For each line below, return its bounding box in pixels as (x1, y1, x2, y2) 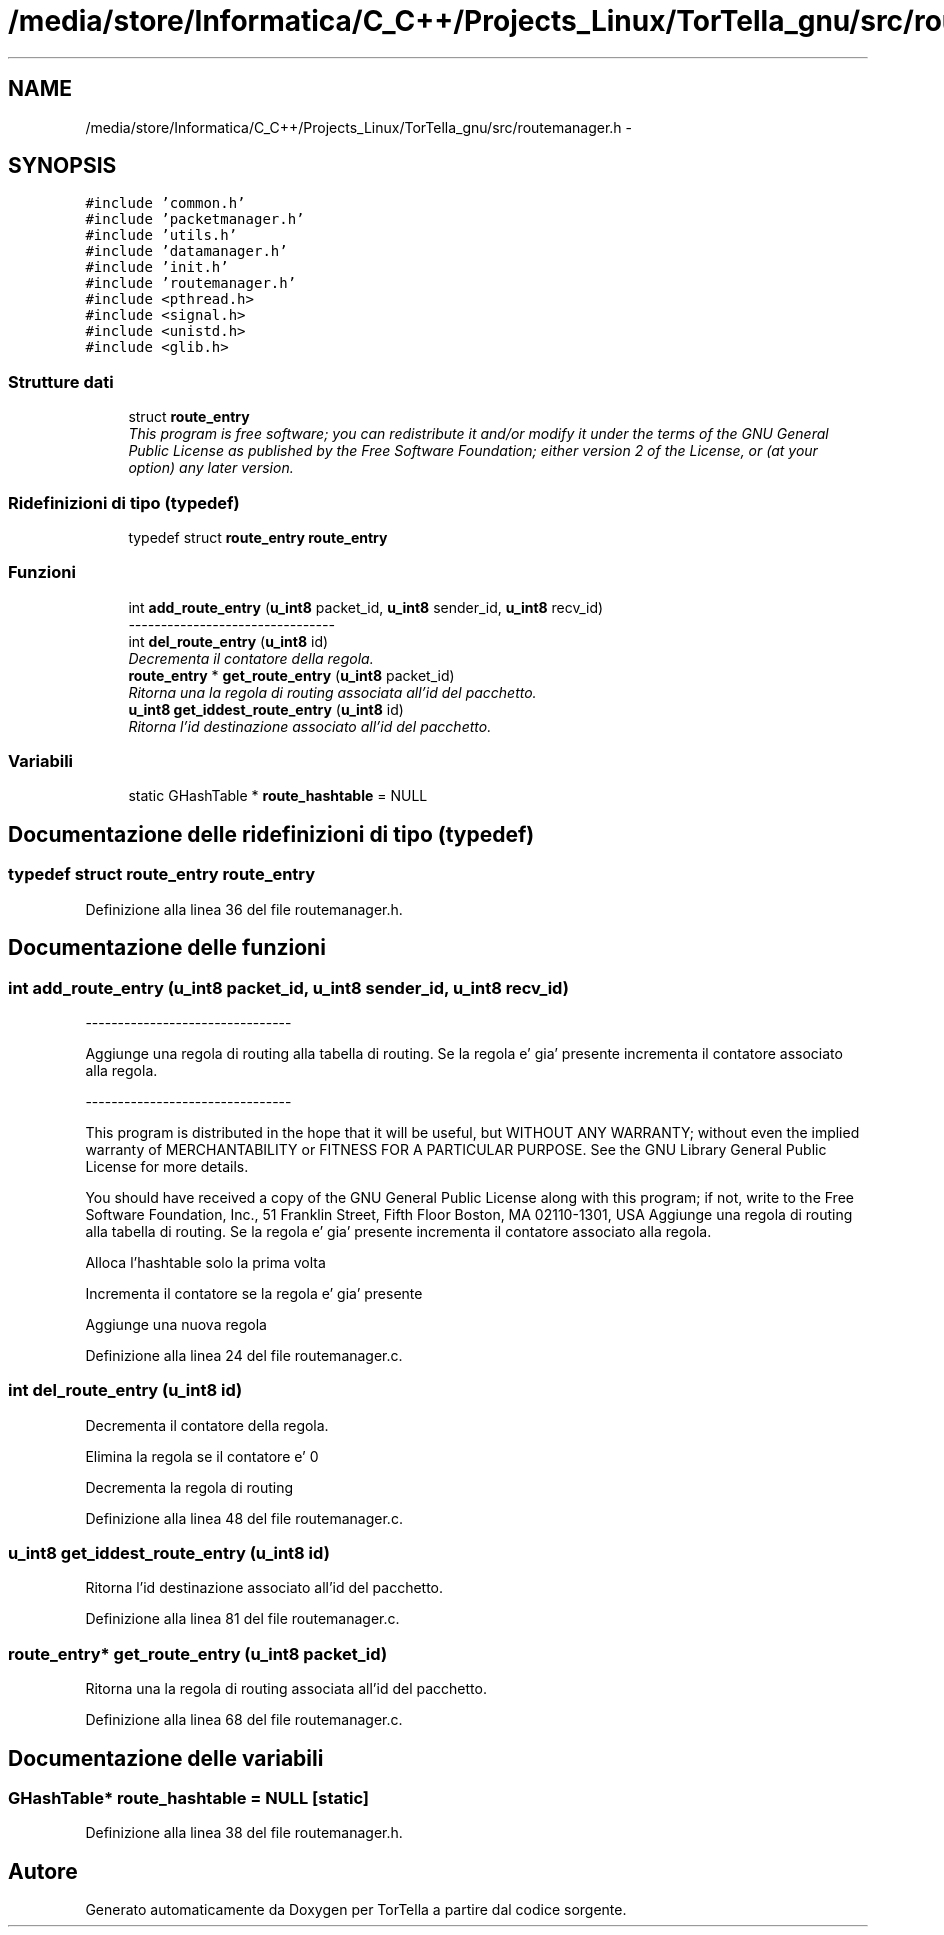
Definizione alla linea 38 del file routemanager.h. (85, 1824, 403, 1842)
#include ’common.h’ (85, 195, 246, 212)
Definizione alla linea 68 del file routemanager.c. (85, 1711, 403, 1729)
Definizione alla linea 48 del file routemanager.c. (85, 1509, 403, 1527)
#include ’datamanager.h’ (85, 243, 288, 260)
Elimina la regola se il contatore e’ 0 (85, 1447, 319, 1465)
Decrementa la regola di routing (85, 1478, 293, 1496)
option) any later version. (128, 459, 294, 477)
